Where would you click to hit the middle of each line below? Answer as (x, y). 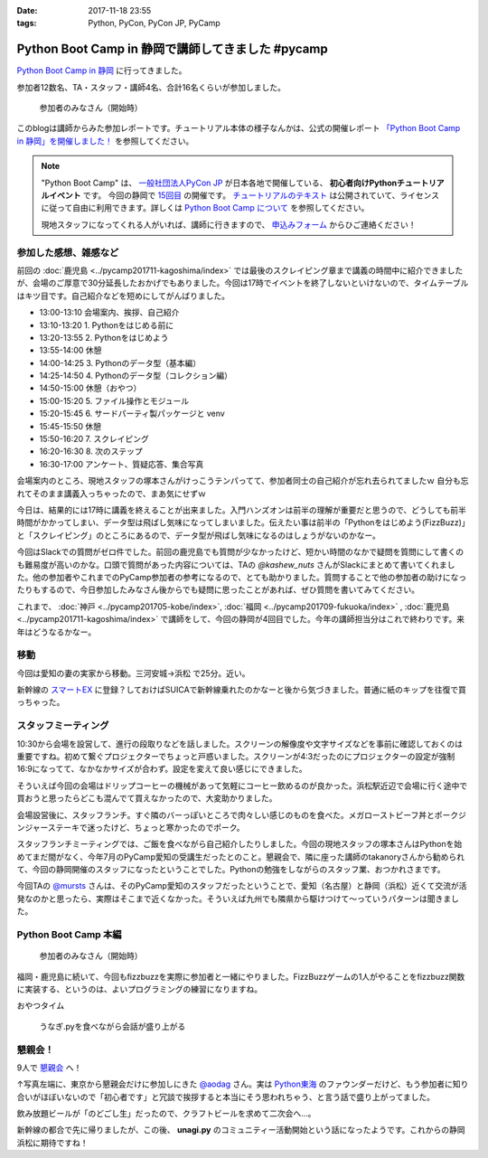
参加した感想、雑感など (68, 252)
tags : (27, 24)
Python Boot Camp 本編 (69, 935)
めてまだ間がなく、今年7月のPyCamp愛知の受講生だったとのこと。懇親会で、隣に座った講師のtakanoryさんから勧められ (241, 857)
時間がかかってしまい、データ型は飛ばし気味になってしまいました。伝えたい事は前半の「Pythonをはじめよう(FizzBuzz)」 (241, 523)
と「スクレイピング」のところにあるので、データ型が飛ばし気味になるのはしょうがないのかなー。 (199, 535)
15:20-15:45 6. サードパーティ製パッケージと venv (132, 414)
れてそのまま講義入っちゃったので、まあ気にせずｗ (112, 494)
